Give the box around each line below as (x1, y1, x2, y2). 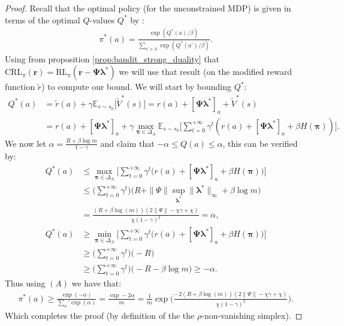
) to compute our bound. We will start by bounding (41, 80, 231, 93)
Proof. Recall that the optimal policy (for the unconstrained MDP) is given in (5, 2, 291, 14)
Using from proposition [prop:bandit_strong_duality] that (5, 52, 219, 65)
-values (89, 13, 115, 26)
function (5, 80, 35, 93)
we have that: (71, 276, 122, 289)
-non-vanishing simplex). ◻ (201, 309, 303, 321)
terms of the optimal (5, 13, 80, 26)
